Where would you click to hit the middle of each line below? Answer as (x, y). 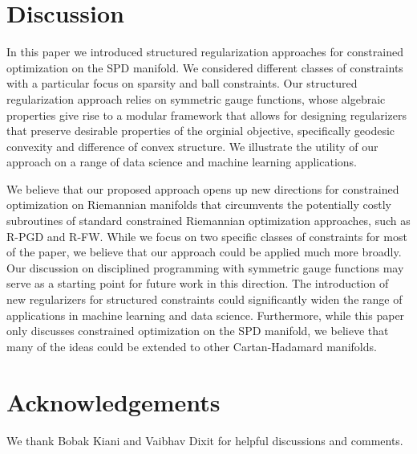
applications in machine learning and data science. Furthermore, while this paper (206, 315)
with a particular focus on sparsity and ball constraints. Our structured (182, 83)
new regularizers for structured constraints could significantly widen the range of (204, 299)
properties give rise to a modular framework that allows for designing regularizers (206, 115)
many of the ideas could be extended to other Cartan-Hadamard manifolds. (192, 346)
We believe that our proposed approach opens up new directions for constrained (203, 188)
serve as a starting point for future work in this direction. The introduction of (198, 283)
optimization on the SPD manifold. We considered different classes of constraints (205, 67)
